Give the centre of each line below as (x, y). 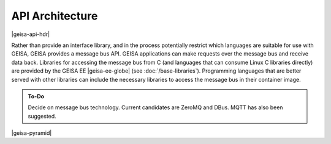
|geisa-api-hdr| (31, 34)
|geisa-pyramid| (32, 133)
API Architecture (55, 16)
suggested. (42, 116)
